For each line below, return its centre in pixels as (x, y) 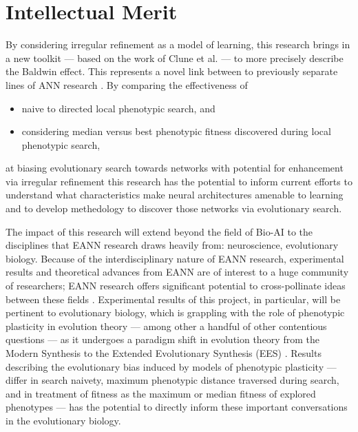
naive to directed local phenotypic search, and (118, 108)
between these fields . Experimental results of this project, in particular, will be (173, 299)
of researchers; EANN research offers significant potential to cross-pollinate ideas (176, 286)
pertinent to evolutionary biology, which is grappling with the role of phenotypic (175, 312)
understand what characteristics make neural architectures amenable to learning (175, 195)
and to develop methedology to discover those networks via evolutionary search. (174, 208)
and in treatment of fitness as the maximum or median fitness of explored (161, 393)
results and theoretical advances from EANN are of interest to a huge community (177, 272)
